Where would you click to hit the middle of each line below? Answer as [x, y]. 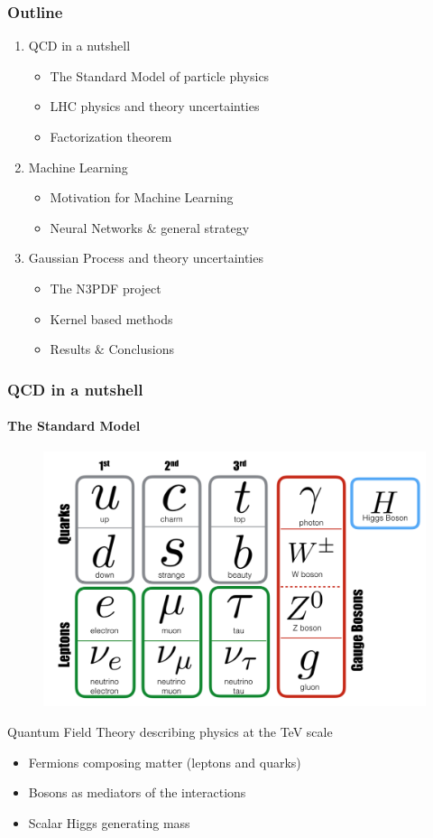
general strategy [205, 227]
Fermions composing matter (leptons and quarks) [165, 762]
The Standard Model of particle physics [160, 75]
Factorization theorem [111, 136]
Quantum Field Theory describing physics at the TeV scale [170, 731]
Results [70, 349]
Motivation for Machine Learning [142, 197]
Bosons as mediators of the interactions [137, 792]
